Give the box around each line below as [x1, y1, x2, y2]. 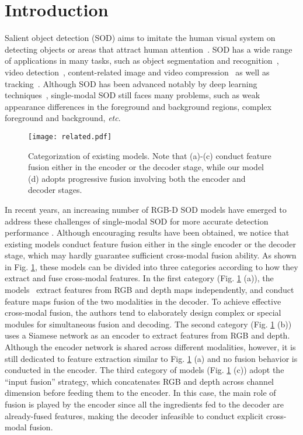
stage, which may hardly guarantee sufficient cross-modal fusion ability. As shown [5, 249, 297, 261]
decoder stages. [28, 184, 82, 196]
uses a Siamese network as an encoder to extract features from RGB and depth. [5, 329, 290, 341]
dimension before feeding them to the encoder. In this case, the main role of [5, 386, 276, 399]
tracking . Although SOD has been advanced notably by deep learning [5, 77, 257, 89]
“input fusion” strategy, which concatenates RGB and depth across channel [5, 375, 274, 387]
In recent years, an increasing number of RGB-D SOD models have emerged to [5, 203, 287, 215]
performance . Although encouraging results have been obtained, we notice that [5, 226, 290, 239]
